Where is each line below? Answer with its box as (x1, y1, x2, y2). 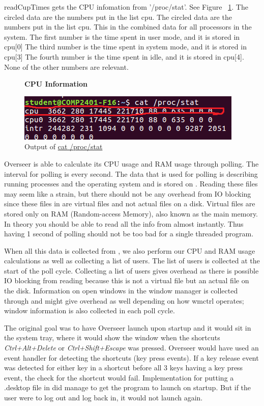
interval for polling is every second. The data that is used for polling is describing (4, 168, 258, 179)
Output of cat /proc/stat (24, 141, 103, 152)
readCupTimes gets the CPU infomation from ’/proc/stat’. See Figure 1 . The (4, 2, 248, 12)
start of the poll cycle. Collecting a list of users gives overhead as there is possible (4, 265, 259, 276)
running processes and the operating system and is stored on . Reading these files (4, 178, 258, 189)
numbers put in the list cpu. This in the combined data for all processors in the (4, 21, 252, 32)
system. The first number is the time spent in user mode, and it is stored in (4, 31, 240, 42)
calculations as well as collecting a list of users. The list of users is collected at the (4, 255, 260, 266)
